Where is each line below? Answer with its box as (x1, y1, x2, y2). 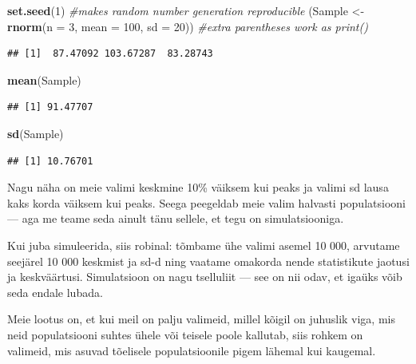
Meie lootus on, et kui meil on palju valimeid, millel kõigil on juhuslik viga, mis (7, 311, 395, 327)
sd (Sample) (7, 125, 64, 141)
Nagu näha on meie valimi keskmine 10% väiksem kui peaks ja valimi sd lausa (7, 179, 389, 196)
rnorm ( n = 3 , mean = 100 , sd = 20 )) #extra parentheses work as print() (7, 18, 368, 34)
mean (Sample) (7, 71, 81, 88)
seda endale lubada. (7, 283, 103, 300)
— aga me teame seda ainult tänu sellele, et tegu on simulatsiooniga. (7, 210, 344, 227)
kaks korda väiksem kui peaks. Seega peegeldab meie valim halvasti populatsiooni (7, 194, 406, 211)
